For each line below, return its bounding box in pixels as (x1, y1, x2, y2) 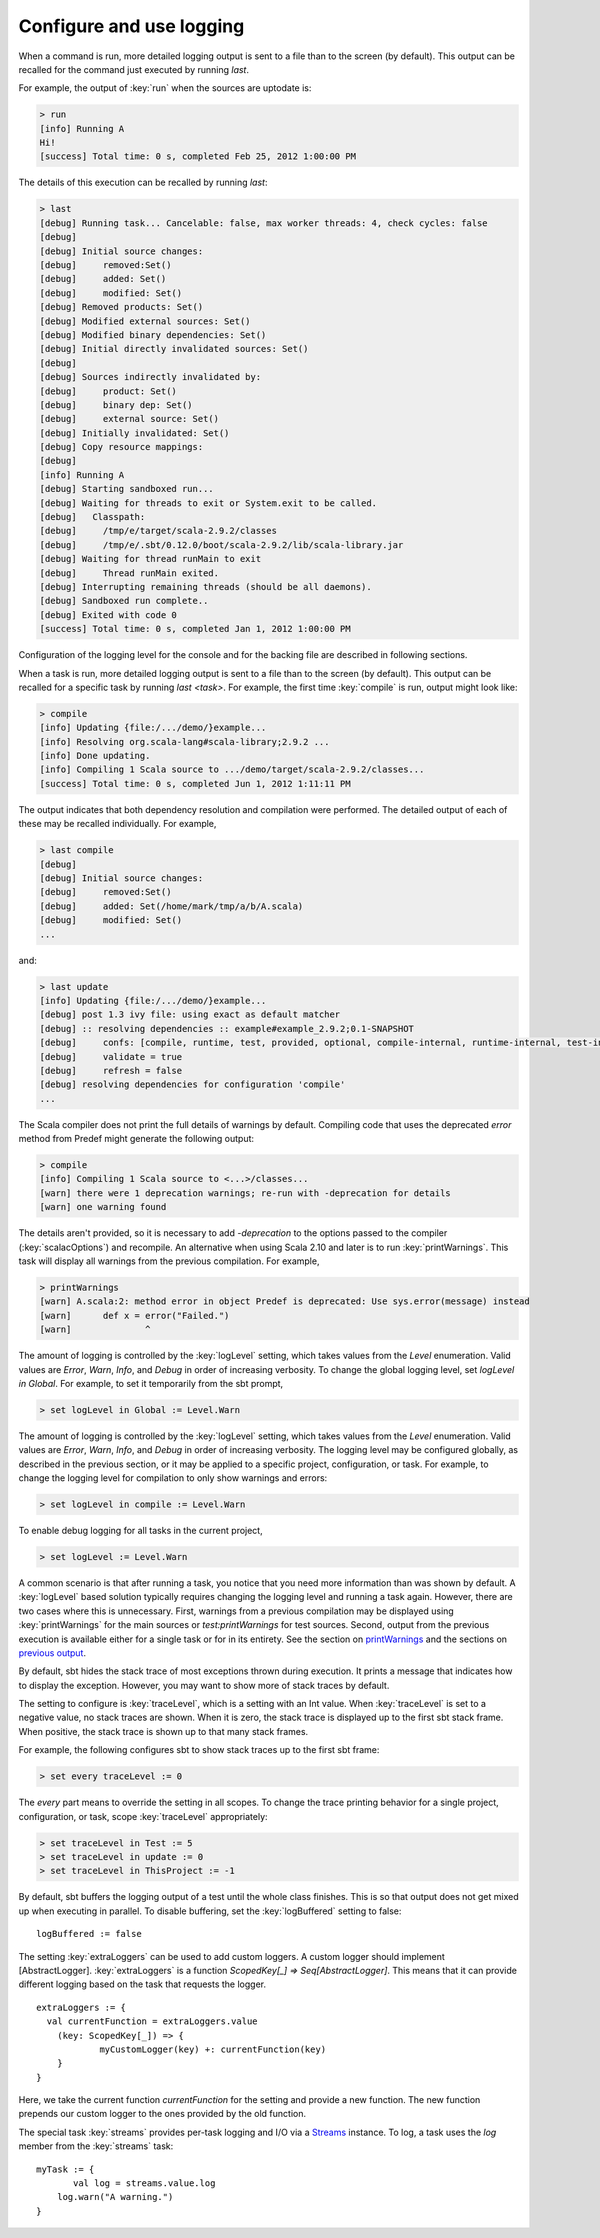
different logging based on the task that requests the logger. (18, 1978, 267, 1990)
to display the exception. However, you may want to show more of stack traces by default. (18, 1679, 390, 1691)
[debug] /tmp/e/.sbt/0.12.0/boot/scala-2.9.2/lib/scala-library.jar (39, 539, 404, 550)
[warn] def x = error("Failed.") (39, 1310, 230, 1321)
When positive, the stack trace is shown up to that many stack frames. (18, 1725, 309, 1737)
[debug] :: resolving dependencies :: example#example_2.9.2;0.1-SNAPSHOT (39, 1023, 415, 1034)
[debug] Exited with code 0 (39, 609, 177, 620)
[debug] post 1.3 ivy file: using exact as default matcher (39, 1009, 341, 1020)
